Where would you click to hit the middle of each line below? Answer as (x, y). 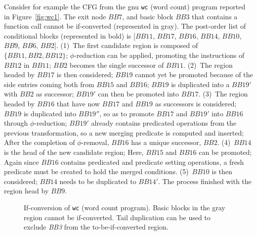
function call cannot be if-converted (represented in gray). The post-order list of (125, 26)
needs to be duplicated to (98, 181)
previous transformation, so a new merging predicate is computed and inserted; (124, 132)
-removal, (95, 142)
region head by (26, 191)
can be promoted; (225, 152)
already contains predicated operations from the (164, 123)
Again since (21, 162)
